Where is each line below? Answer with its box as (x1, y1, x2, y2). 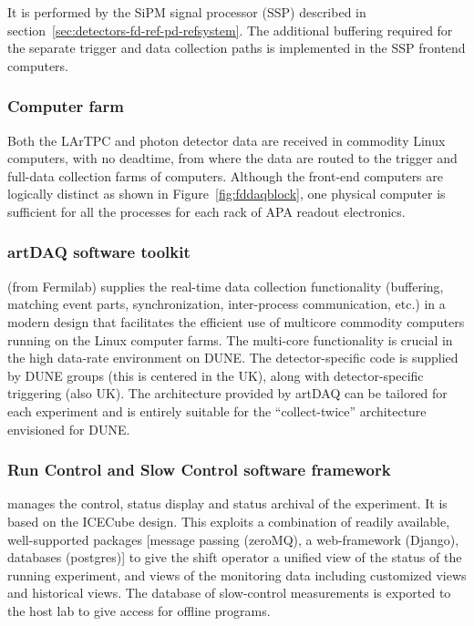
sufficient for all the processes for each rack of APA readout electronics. (7, 201, 406, 221)
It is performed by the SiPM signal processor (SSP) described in (7, 3, 366, 21)
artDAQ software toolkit (7, 241, 191, 263)
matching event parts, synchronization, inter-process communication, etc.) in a (7, 294, 446, 313)
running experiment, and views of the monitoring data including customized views (7, 565, 467, 584)
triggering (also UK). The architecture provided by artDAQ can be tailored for (7, 384, 448, 403)
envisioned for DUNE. (7, 419, 130, 438)
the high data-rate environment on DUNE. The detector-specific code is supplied (7, 348, 459, 367)
